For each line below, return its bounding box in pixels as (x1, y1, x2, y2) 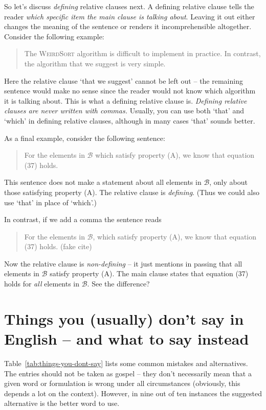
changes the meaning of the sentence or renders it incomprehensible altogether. (4, 21, 252, 32)
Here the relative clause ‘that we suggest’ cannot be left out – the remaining (4, 75, 243, 86)
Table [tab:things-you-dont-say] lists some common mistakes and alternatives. (4, 357, 248, 368)
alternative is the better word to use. (4, 398, 120, 408)
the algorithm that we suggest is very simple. (24, 58, 166, 68)
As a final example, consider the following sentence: (4, 132, 165, 143)
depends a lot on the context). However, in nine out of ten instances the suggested (4, 388, 262, 398)
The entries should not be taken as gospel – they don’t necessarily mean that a (4, 368, 252, 378)
